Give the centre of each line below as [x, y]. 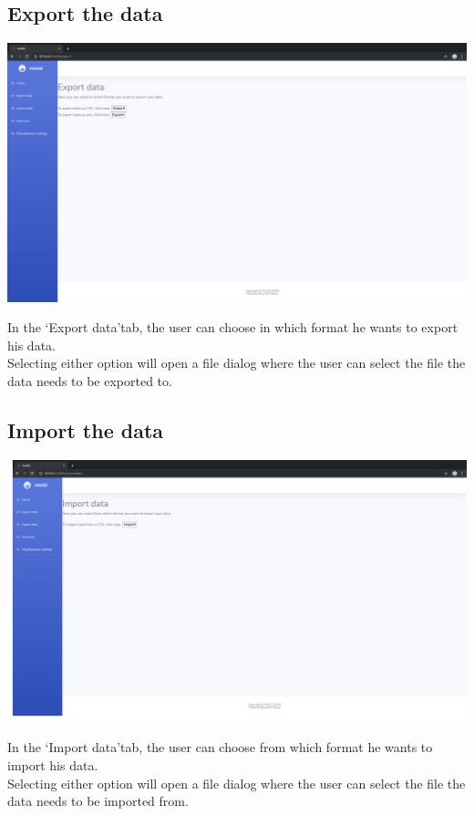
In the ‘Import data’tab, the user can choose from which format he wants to [220, 747]
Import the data [86, 430]
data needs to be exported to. [90, 381]
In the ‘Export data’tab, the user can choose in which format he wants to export [233, 327]
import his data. [53, 765]
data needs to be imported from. [98, 801]
